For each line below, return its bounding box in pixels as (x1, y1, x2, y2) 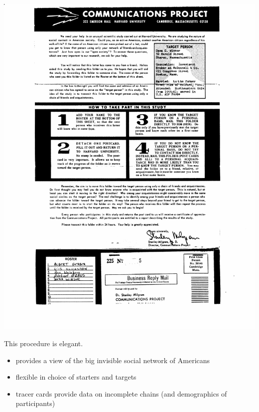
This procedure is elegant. (4, 338, 83, 349)
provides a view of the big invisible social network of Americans (15, 355, 210, 365)
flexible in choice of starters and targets (15, 372, 136, 382)
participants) (15, 398, 55, 409)
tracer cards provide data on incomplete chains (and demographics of (15, 388, 227, 399)
